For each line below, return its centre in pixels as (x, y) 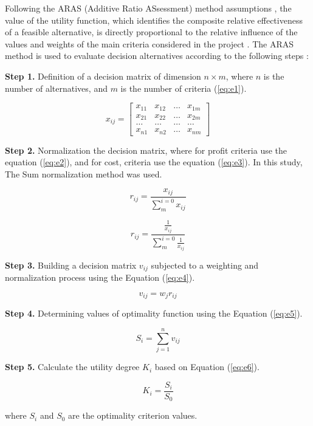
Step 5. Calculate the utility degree (72, 367)
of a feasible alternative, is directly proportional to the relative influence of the (151, 32)
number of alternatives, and (56, 88)
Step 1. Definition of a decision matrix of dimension (103, 76)
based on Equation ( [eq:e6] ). (207, 367)
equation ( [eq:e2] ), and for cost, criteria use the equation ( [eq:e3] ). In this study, (154, 162)
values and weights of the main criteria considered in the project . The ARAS (150, 43)
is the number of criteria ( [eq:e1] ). (184, 88)
